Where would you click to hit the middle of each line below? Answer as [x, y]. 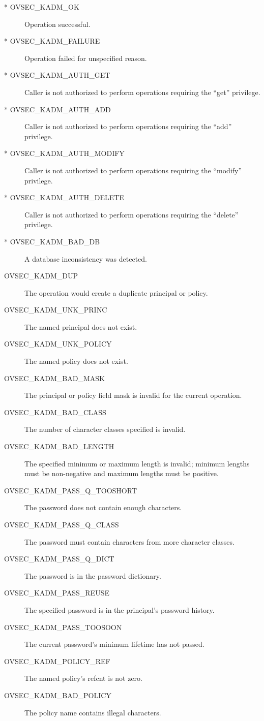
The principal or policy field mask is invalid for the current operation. [133, 395]
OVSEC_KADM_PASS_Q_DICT [59, 559]
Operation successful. [57, 24]
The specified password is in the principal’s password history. [120, 609]
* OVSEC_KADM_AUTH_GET [57, 75]
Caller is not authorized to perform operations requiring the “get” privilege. [142, 92]
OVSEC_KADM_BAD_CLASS [55, 412]
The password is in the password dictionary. [93, 575]
